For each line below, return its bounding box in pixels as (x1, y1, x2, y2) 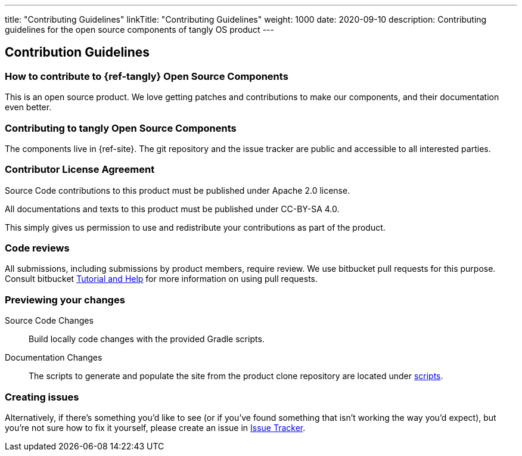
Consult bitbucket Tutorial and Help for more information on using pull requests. (5, 274, 318, 284)
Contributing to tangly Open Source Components (5, 122, 237, 134)
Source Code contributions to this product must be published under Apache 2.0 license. (5, 185, 350, 196)
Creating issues (5, 390, 79, 403)
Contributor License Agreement (5, 163, 155, 176)
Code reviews (5, 242, 70, 255)
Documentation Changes (5, 352, 102, 363)
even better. (5, 102, 52, 113)
